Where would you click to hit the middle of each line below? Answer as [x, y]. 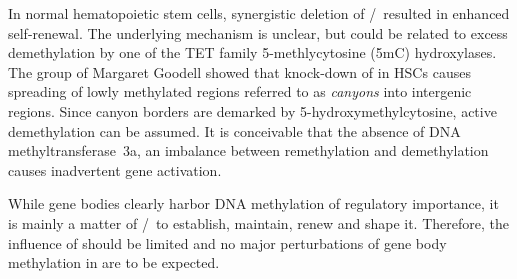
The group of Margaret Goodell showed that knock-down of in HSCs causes [239, 71]
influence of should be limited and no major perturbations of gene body [227, 242]
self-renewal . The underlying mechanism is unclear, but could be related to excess [258, 32]
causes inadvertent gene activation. [115, 169]
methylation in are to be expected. [114, 262]
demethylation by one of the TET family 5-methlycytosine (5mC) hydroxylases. [252, 52]
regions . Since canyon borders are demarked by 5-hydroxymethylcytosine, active [252, 110]
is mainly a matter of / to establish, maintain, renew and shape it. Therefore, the [258, 222]
